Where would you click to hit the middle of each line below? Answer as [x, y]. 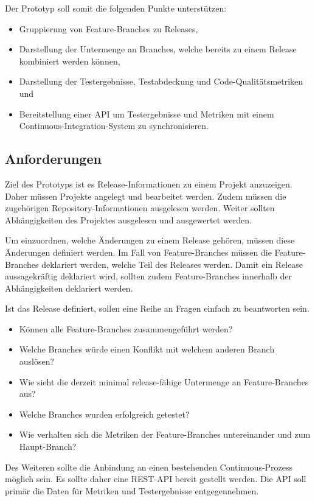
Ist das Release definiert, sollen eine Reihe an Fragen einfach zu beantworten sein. [157, 308]
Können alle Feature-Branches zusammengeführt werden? [126, 328]
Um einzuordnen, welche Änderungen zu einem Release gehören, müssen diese [150, 240]
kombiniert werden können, [70, 61]
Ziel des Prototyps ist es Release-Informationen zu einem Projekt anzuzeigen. [149, 184]
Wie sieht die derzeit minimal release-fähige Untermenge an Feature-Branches [164, 381]
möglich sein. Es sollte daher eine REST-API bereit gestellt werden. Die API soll [156, 479]
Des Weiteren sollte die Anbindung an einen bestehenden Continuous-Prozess [149, 467]
